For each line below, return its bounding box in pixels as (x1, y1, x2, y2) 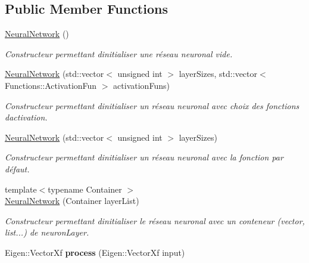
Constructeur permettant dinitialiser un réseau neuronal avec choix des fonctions (5, 99, 299, 112)
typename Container (48, 182, 122, 195)
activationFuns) (113, 79, 170, 91)
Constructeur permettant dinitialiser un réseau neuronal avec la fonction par (5, 151, 283, 163)
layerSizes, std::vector (179, 67, 258, 80)
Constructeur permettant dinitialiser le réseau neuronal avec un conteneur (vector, (5, 214, 305, 227)
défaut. (5, 162, 30, 175)
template (5, 182, 37, 195)
